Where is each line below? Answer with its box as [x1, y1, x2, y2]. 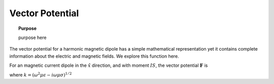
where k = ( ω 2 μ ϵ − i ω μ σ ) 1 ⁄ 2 [9, 71, 72, 78]
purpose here [18, 34, 47, 40]
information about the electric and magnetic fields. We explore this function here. [9, 53, 180, 59]
